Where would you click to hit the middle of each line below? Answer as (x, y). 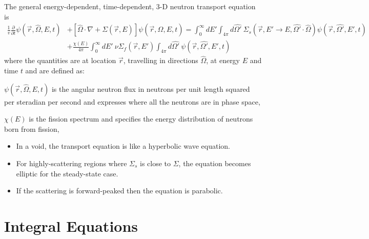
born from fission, (32, 128)
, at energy (223, 60)
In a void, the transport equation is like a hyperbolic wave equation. (123, 146)
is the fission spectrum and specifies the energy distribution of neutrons (141, 119)
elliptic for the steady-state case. (67, 173)
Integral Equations (71, 226)
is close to (156, 163)
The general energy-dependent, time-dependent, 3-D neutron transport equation (130, 6)
